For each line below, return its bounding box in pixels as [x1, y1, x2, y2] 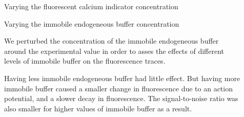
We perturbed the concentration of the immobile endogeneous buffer [4, 35, 219, 46]
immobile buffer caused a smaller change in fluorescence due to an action [4, 83, 233, 93]
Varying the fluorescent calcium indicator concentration [4, 1, 178, 11]
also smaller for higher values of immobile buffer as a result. [4, 103, 192, 113]
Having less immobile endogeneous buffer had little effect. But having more [4, 72, 240, 83]
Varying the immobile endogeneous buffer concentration [4, 18, 179, 29]
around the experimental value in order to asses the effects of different [4, 45, 225, 56]
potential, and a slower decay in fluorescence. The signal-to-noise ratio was [4, 93, 238, 104]
